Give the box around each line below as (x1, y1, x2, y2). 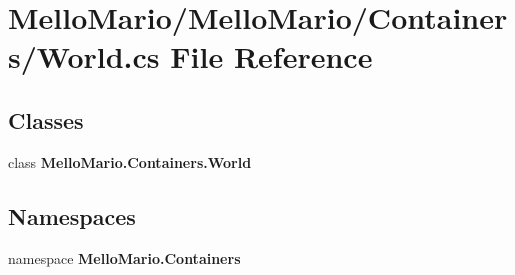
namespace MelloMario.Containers (8, 247, 241, 268)
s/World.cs (8, 36, 160, 77)
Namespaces (8, 200, 136, 231)
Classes (8, 104, 84, 135)
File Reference (170, 36, 373, 77)
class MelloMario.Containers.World (8, 151, 252, 172)
